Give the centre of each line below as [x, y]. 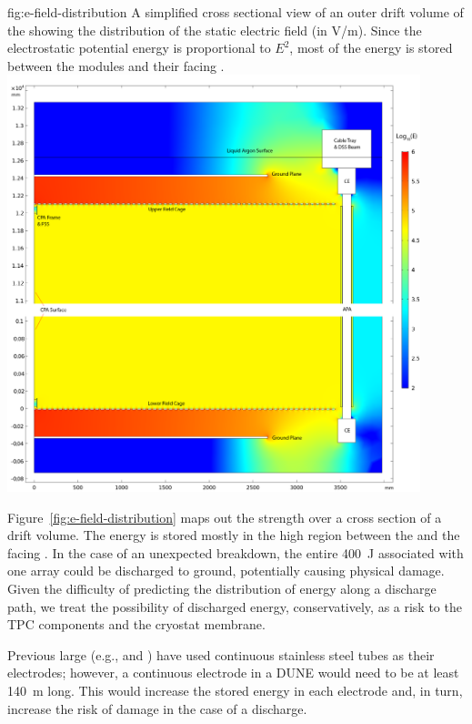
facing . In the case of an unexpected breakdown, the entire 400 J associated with [236, 552]
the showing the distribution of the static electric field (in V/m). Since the [215, 30]
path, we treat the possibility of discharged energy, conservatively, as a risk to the [235, 606]
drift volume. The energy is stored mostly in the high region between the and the [234, 535]
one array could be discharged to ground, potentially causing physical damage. [226, 571]
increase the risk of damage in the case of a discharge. [157, 708]
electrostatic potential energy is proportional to [139, 48]
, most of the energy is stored [371, 48]
